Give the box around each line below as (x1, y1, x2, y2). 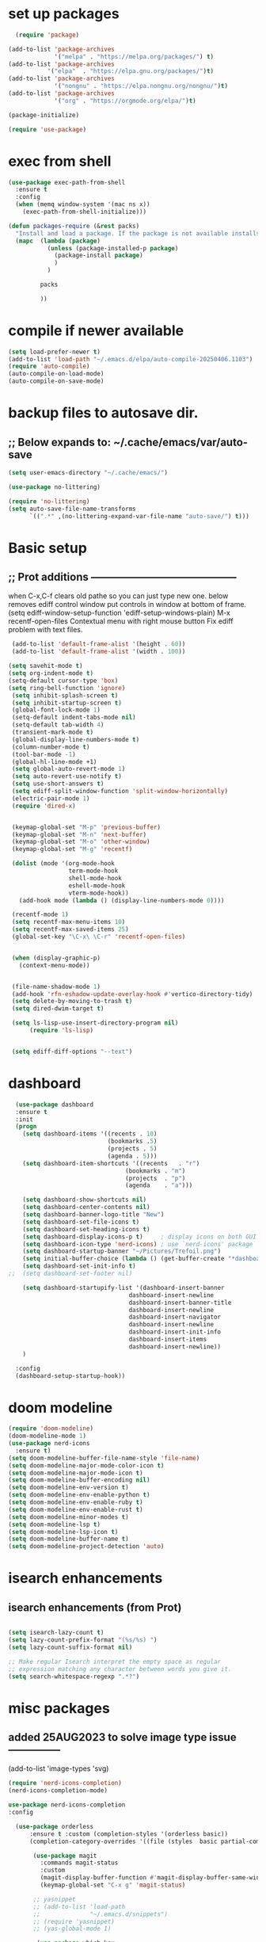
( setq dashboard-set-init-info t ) (22, 1262, 136, 1270)
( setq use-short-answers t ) (11, 780, 104, 788)
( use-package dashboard (15, 1101, 93, 1108)
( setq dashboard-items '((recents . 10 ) (22, 1130, 158, 1138)
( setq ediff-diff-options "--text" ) (11, 1047, 133, 1055)
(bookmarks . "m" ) (125, 1166, 186, 1175)
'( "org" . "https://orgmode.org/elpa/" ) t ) (54, 97, 196, 105)
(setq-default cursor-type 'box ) (8, 677, 119, 685)
